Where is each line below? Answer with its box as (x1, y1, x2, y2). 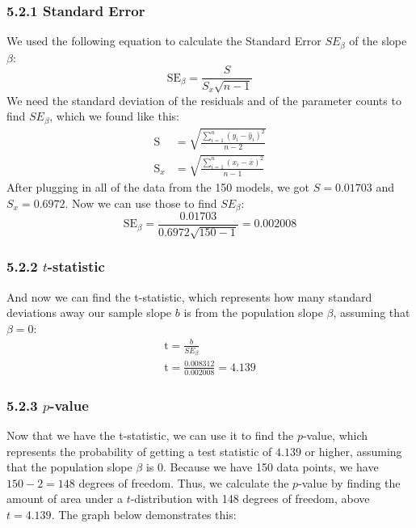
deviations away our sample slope (6, 304, 172, 321)
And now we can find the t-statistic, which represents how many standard (6, 288, 372, 305)
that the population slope (6, 458, 132, 475)
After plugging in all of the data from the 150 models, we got (6, 178, 310, 195)
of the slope (349, 32, 407, 49)
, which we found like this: (49, 108, 179, 125)
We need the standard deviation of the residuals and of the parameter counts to (6, 91, 401, 108)
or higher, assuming (305, 442, 402, 459)
